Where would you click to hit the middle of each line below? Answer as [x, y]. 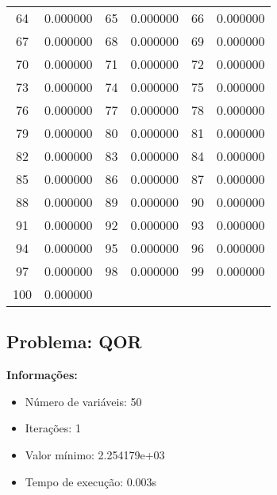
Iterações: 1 [53, 428]
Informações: [42, 375]
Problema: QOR [74, 342]
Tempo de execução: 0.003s [91, 481]
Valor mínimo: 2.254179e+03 [95, 454]
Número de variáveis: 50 [83, 401]
